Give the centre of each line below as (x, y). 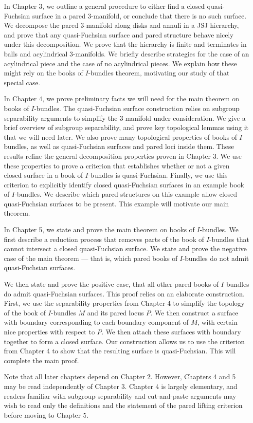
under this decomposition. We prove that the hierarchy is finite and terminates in (125, 44)
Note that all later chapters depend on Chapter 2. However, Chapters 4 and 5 (120, 377)
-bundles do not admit (216, 258)
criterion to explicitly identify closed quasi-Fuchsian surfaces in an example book (124, 184)
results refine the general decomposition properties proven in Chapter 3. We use (123, 156)
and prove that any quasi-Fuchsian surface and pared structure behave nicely (119, 34)
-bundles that (229, 239)
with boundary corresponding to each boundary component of (96, 322)
